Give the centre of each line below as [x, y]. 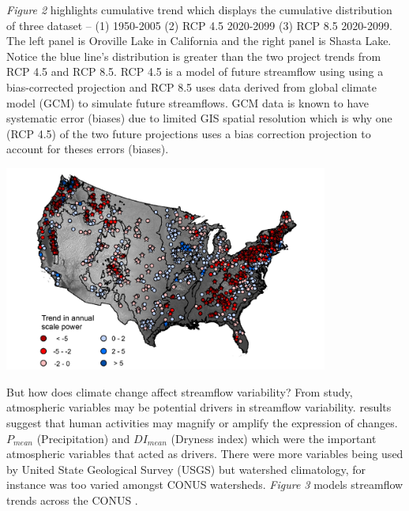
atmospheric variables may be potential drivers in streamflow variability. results [199, 407]
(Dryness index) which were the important [274, 438]
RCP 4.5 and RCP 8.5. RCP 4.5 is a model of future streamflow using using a [195, 71]
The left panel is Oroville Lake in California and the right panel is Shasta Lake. [199, 41]
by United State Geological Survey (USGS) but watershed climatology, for [186, 469]
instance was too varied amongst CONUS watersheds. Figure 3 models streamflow [205, 485]
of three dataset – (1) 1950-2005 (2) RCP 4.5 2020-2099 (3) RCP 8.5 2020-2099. [199, 25]
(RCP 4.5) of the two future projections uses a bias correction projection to [189, 133]
